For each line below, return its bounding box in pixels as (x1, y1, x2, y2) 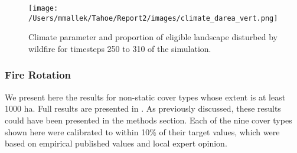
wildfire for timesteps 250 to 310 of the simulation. (28, 42, 211, 54)
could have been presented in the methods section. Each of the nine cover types (5, 113, 292, 126)
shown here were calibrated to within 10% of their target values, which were (5, 125, 280, 138)
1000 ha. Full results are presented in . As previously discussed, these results (5, 102, 281, 115)
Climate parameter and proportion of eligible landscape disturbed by (28, 31, 278, 43)
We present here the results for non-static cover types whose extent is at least (5, 90, 286, 103)
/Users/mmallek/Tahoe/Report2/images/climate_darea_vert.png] (28, 14, 278, 22)
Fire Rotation (5, 67, 71, 82)
